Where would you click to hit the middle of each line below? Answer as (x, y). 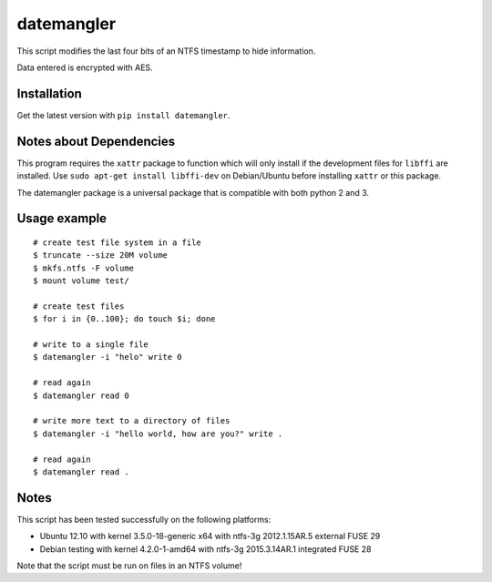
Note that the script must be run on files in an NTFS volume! (129, 566)
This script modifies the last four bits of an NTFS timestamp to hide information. (166, 51)
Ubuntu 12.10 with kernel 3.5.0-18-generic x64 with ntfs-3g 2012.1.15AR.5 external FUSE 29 (210, 536)
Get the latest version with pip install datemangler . (123, 115)
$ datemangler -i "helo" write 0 (108, 357)
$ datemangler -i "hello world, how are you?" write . (158, 434)
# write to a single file (91, 345)
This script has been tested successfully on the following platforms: (144, 519)
